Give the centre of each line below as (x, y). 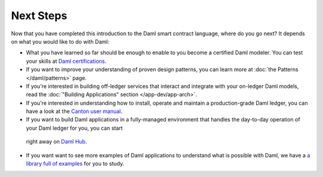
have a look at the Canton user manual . (74, 111)
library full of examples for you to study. (75, 164)
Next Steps (39, 16)
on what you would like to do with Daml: (60, 41)
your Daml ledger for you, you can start (74, 128)
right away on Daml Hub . (57, 142)
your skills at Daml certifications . (66, 61)
